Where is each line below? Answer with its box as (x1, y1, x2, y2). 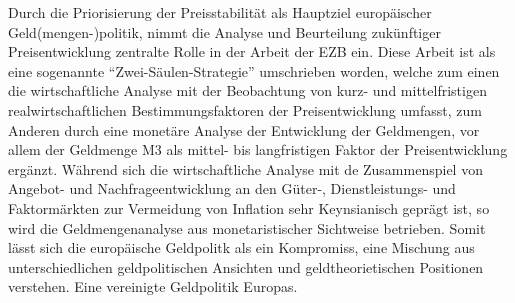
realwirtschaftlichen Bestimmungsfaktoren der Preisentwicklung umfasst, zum (8, 99, 482, 120)
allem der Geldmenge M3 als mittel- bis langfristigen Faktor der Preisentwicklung (8, 139, 508, 160)
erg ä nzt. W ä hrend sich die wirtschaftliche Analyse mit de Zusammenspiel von (8, 158, 483, 179)
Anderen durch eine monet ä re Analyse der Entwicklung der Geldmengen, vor (8, 119, 480, 140)
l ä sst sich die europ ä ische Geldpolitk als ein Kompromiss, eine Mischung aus (8, 237, 475, 258)
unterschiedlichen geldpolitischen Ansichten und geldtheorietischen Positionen (8, 256, 484, 277)
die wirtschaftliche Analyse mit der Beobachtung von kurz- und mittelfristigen (8, 80, 487, 101)
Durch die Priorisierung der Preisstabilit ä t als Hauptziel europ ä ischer (8, 2, 432, 22)
